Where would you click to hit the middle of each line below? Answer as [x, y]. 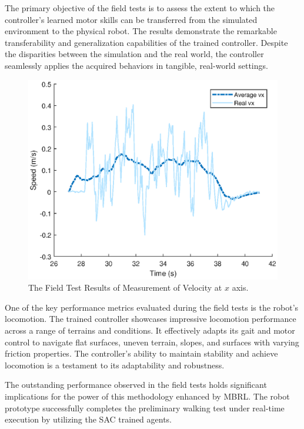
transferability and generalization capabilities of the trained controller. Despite [146, 42]
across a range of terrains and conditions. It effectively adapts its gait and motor [150, 330]
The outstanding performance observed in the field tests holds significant [136, 385]
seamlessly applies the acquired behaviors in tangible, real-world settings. [136, 65]
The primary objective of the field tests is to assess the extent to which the [140, 8]
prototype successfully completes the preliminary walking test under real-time [145, 408]
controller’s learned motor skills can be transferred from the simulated [131, 19]
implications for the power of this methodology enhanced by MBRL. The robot [147, 396]
